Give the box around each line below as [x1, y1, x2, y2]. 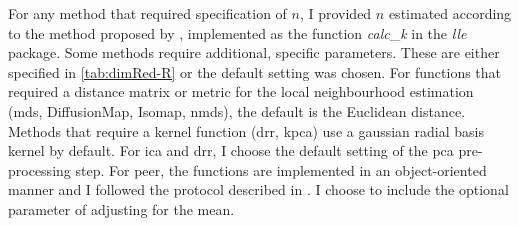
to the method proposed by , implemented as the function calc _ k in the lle [8, 22, 467, 43]
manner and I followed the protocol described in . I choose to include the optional [8, 179, 509, 200]
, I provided [299, 3, 372, 23]
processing [8, 159, 71, 180]
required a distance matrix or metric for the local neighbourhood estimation [8, 81, 474, 102]
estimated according [388, 3, 512, 23]
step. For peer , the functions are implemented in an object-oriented [75, 159, 487, 180]
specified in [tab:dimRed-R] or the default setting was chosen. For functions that [8, 61, 502, 82]
